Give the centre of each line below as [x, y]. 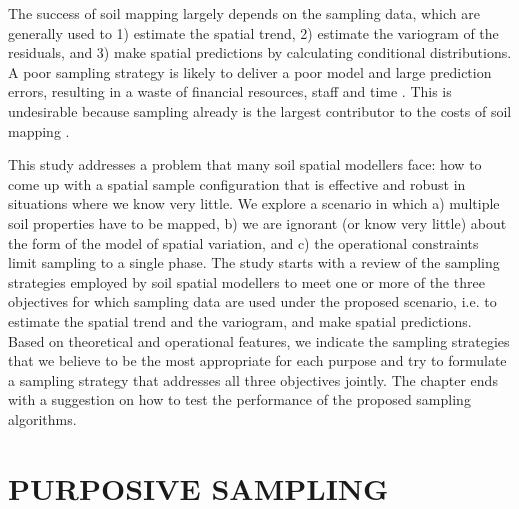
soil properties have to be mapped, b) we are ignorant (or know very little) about [257, 222]
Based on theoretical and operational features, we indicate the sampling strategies [259, 340]
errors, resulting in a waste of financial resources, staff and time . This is [230, 91]
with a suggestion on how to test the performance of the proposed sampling [239, 399]
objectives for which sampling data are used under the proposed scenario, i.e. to [252, 301]
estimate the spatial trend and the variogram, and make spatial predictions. [240, 320]
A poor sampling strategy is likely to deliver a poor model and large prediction [250, 71]
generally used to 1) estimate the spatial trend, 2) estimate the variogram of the [253, 32]
